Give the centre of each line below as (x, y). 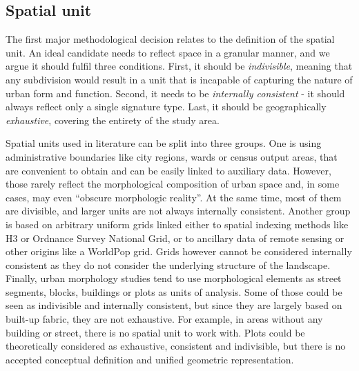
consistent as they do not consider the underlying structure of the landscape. (168, 264)
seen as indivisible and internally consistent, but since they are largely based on (174, 305)
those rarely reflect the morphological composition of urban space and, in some (173, 184)
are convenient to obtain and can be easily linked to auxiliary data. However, (168, 170)
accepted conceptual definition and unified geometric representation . (150, 359)
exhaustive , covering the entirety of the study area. (113, 120)
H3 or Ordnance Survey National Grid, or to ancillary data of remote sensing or (175, 238)
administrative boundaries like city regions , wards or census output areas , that (172, 156)
